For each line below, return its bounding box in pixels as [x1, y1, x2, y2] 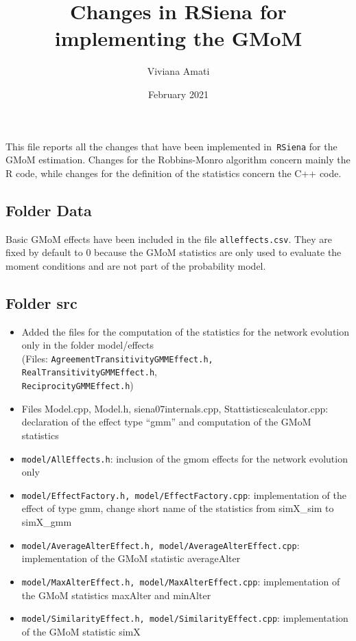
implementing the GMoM [54, 24, 302, 52]
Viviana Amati [147, 64, 210, 78]
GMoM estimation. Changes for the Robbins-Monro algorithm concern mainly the [5, 152, 351, 167]
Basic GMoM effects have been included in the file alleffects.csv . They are [5, 231, 332, 246]
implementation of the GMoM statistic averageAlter [21, 551, 241, 566]
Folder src [5, 292, 78, 313]
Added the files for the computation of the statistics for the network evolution [21, 324, 349, 338]
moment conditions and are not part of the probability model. [5, 258, 266, 272]
